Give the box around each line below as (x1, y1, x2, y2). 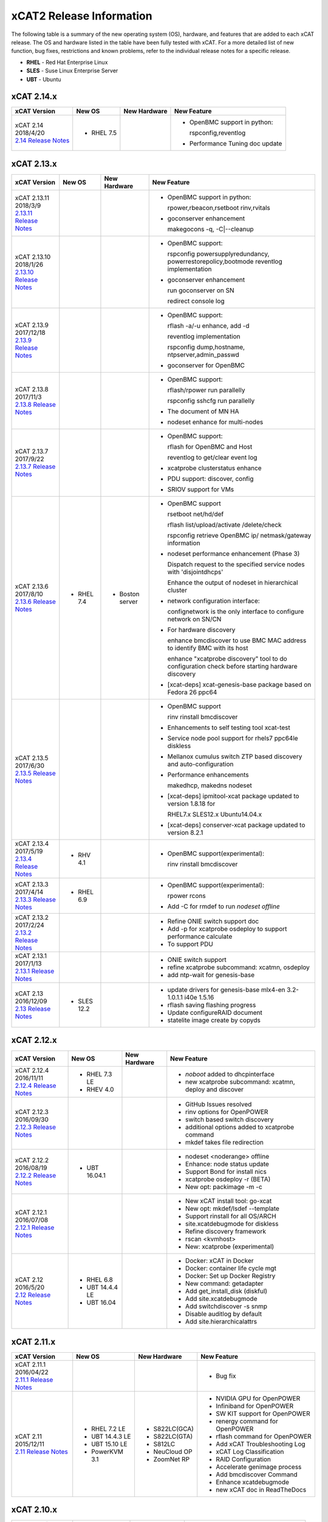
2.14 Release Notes (15, 136, 70, 145)
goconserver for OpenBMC (167, 361, 245, 370)
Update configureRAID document (167, 1008, 262, 1017)
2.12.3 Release (15, 1123, 56, 1132)
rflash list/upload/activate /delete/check (167, 521, 282, 529)
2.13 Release (15, 1005, 51, 1013)
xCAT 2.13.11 (15, 194, 50, 202)
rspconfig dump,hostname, (167, 343, 245, 351)
